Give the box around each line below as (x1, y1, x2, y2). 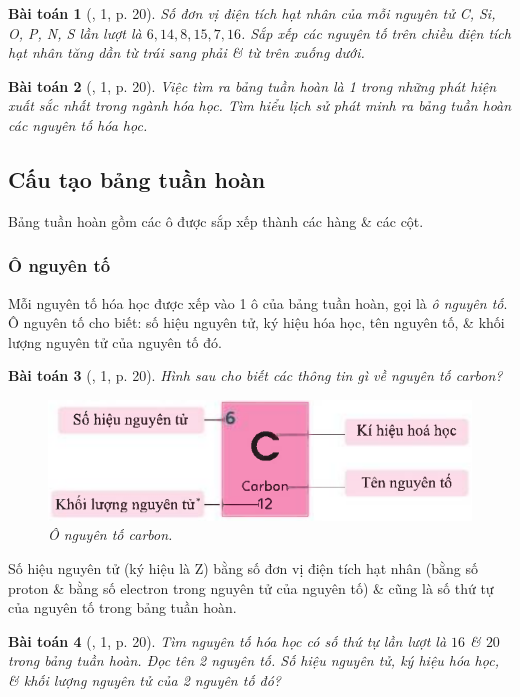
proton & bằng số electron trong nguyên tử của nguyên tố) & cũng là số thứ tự (8, 577, 494, 598)
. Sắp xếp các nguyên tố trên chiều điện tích (240, 22, 511, 43)
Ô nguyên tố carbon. (48, 524, 173, 545)
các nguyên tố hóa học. (8, 114, 148, 135)
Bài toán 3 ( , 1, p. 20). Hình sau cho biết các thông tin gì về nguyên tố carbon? (8, 365, 503, 386)
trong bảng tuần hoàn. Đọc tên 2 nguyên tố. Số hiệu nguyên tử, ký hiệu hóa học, (8, 650, 499, 671)
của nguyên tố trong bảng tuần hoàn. (8, 597, 237, 618)
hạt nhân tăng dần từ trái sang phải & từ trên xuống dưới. (8, 42, 365, 63)
